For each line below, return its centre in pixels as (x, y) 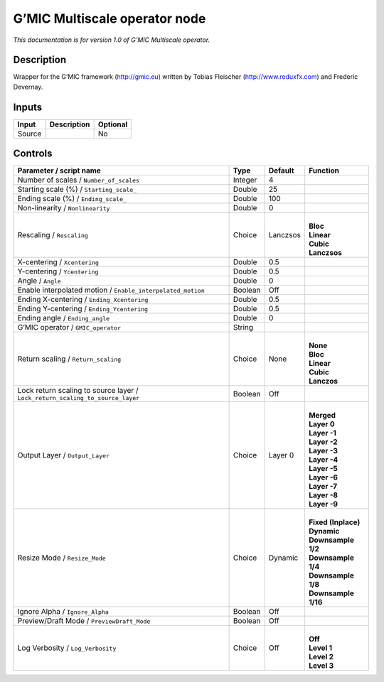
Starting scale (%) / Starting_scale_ (77, 190)
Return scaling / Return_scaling (69, 359)
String (243, 328)
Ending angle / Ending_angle (64, 318)
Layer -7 (323, 487)
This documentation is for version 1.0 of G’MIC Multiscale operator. (111, 40)
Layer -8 (323, 495)
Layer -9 (323, 504)
